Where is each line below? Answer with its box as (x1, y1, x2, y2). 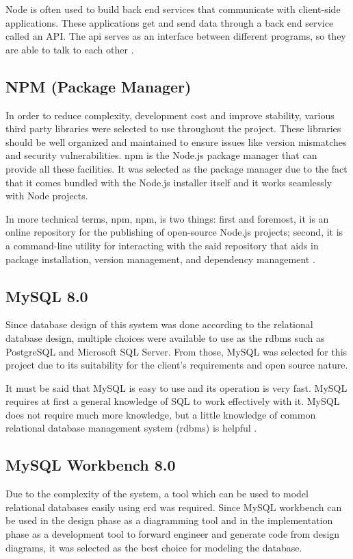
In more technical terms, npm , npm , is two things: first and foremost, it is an (5, 211, 329, 225)
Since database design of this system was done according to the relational (5, 317, 313, 332)
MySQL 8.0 (5, 285, 88, 306)
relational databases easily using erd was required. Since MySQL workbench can (5, 499, 342, 514)
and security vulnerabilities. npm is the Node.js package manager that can (5, 148, 317, 162)
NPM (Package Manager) (5, 75, 192, 97)
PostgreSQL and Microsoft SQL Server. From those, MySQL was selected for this (5, 344, 348, 358)
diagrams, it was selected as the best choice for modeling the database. (5, 540, 302, 554)
